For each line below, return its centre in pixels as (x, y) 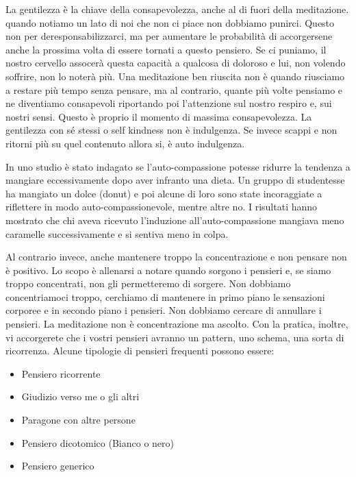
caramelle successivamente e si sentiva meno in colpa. (117, 233)
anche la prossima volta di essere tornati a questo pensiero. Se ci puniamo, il (166, 49)
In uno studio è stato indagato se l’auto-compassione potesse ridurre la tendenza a (178, 166)
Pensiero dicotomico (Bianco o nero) (98, 442)
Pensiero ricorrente (61, 373)
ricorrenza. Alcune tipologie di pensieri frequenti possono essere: (140, 351)
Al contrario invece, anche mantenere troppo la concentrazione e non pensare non (176, 257)
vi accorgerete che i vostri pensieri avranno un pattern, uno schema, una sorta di (175, 337)
